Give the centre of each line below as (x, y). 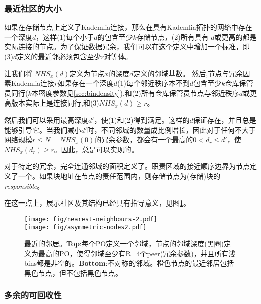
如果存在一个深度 (86, 83)
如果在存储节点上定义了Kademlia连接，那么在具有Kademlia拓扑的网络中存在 (128, 27)
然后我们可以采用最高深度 (46, 119)
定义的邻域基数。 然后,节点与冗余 (188, 73)
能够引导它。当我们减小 (43, 129)
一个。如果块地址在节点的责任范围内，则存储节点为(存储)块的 (119, 176)
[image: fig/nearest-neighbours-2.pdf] (91, 219)
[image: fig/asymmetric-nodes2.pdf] (85, 227)
